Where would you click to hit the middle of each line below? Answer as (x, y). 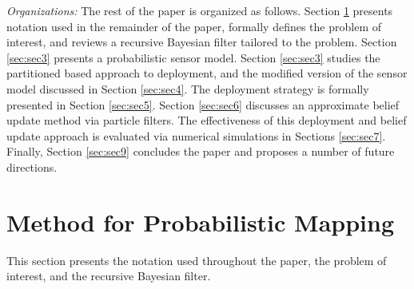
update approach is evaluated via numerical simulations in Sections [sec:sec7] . (196, 135)
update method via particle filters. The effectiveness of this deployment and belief (207, 120)
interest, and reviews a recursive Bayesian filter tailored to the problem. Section (202, 42)
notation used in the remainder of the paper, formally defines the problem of (194, 26)
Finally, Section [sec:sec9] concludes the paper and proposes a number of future (201, 151)
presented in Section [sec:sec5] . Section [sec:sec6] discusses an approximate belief (203, 104)
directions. (32, 166)
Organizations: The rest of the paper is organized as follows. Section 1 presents (200, 10)
